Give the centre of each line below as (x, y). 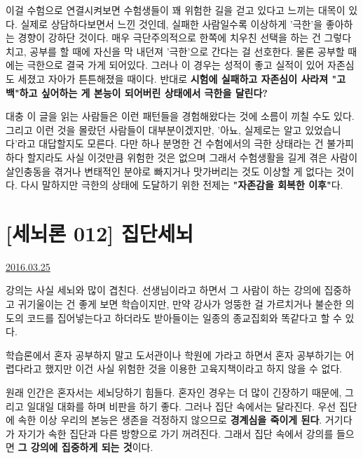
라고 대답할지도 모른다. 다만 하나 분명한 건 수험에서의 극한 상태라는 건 (170, 143)
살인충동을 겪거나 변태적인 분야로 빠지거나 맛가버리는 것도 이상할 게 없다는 (169, 171)
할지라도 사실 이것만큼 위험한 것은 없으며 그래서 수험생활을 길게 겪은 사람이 (192, 157)
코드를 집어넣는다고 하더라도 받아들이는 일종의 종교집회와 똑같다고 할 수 (184, 317)
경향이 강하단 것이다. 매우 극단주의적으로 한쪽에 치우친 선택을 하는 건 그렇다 (185, 38)
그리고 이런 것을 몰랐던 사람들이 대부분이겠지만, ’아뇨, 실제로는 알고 (154, 129)
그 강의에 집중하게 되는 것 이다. (85, 447)
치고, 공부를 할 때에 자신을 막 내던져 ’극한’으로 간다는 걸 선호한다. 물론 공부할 (175, 51)
